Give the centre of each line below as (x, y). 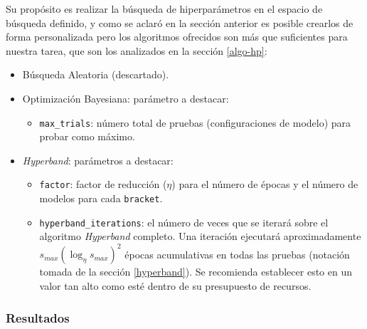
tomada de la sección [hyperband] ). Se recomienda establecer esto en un (196, 272)
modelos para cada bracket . (101, 198)
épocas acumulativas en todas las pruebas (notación (237, 254)
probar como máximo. (87, 136)
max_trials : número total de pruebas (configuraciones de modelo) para (195, 122)
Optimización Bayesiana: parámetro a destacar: (126, 98)
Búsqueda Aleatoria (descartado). (96, 74)
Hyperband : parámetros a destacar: (98, 160)
